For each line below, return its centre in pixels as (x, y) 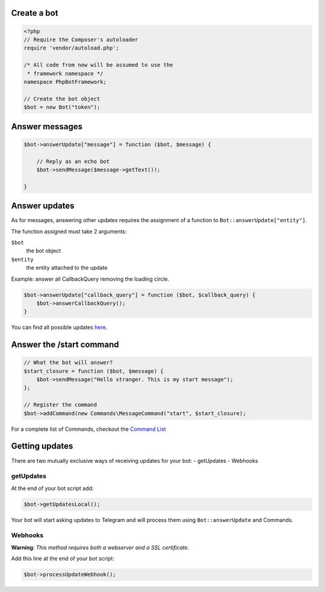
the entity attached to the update (67, 268)
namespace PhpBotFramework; (65, 82)
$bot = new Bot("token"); (62, 107)
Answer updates (43, 206)
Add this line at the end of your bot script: (63, 559)
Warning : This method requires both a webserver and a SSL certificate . (100, 547)
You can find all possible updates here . (59, 327)
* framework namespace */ (65, 73)
